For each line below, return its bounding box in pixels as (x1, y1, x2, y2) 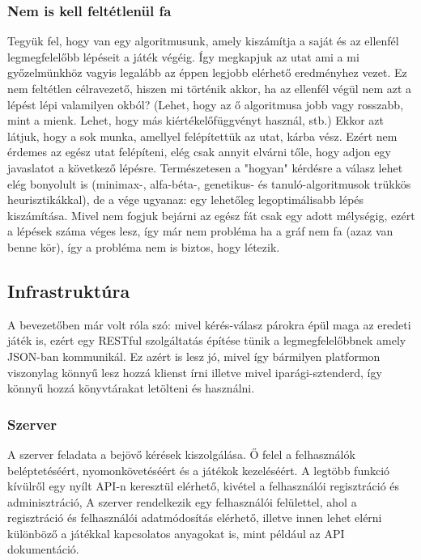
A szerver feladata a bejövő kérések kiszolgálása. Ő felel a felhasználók (7, 445, 355, 462)
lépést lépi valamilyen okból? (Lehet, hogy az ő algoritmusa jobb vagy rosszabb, (7, 95, 404, 112)
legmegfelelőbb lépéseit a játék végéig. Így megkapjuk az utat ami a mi (7, 48, 359, 65)
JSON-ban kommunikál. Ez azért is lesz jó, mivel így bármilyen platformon (7, 347, 381, 364)
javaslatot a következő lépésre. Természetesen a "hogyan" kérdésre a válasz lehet (7, 159, 403, 176)
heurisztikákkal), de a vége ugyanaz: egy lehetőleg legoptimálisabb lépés (7, 191, 364, 208)
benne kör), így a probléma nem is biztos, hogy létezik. (7, 238, 280, 255)
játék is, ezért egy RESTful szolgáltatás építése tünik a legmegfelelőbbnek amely (7, 332, 406, 349)
